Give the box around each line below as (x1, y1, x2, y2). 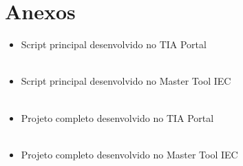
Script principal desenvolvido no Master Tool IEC (21, 74, 231, 88)
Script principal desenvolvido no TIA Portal (21, 37, 207, 52)
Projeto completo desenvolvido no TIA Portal (21, 110, 214, 125)
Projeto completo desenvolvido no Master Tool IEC (21, 147, 238, 161)
